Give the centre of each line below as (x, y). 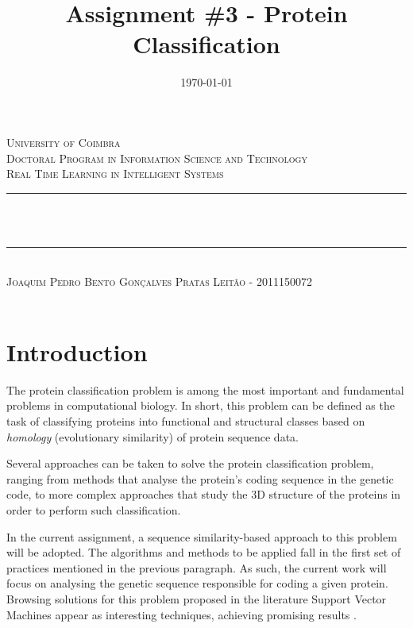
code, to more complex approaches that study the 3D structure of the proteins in (204, 494)
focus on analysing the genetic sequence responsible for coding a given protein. (197, 583)
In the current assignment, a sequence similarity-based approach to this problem (202, 536)
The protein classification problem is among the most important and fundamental (205, 389)
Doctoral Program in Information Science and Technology (157, 158)
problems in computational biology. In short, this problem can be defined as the (201, 405)
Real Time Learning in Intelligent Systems (115, 173)
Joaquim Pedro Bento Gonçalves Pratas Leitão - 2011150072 (159, 281)
